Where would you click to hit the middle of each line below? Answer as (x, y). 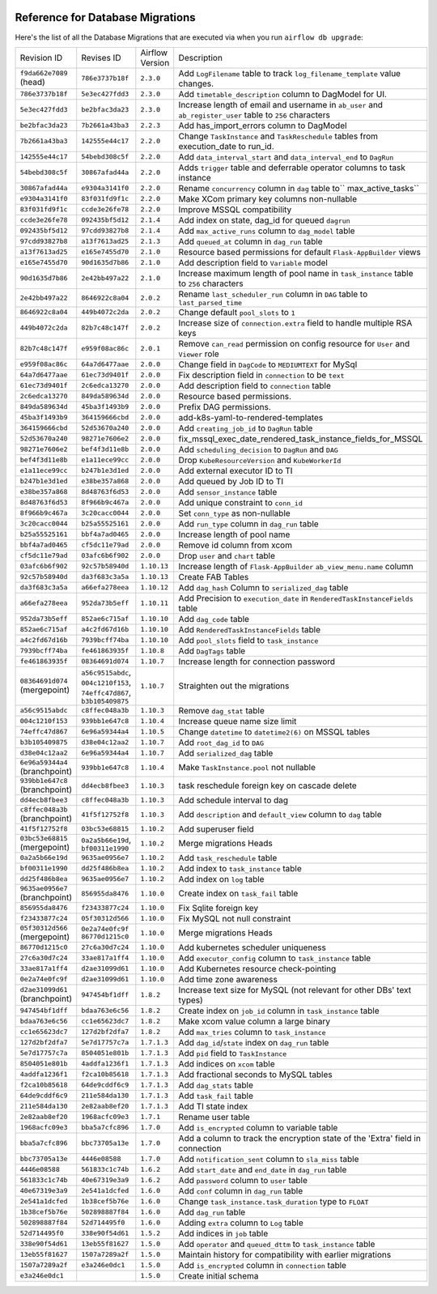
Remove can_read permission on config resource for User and (294, 343)
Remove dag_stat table (221, 710)
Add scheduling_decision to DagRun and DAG (259, 449)
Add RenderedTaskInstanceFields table (250, 629)
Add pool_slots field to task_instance (248, 640)
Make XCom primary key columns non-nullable (268, 198)
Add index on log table (221, 879)
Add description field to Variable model (253, 262)
